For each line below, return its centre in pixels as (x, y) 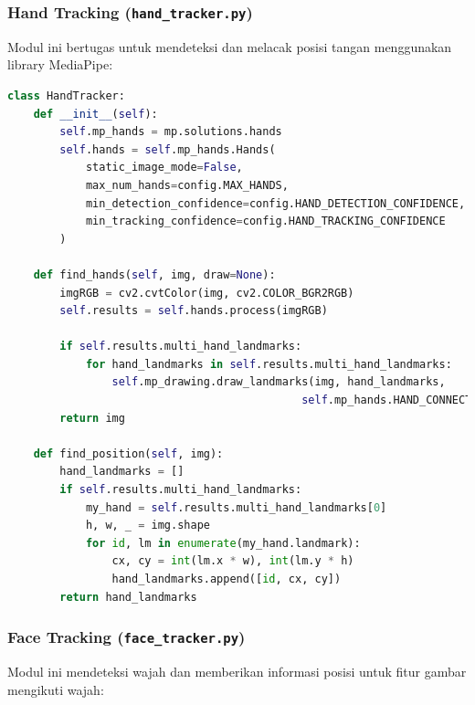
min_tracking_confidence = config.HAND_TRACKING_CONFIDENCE (265, 221)
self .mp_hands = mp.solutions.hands (171, 132)
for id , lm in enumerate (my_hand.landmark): (223, 543)
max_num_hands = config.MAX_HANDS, (187, 185)
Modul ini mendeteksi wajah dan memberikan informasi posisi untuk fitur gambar (237, 671)
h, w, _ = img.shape (148, 526)
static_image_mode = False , (164, 168)
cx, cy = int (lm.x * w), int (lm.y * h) (233, 561)
